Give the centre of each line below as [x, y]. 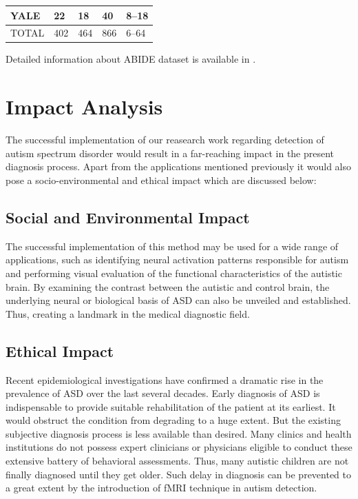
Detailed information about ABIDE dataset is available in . [131, 59]
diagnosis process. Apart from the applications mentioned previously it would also [178, 166]
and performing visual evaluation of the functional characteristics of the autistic [174, 273]
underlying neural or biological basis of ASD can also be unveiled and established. [178, 300]
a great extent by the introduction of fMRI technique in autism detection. [161, 488]
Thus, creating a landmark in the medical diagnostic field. [128, 313]
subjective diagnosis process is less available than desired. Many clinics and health [179, 433]
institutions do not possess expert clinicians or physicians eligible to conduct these [179, 447]
